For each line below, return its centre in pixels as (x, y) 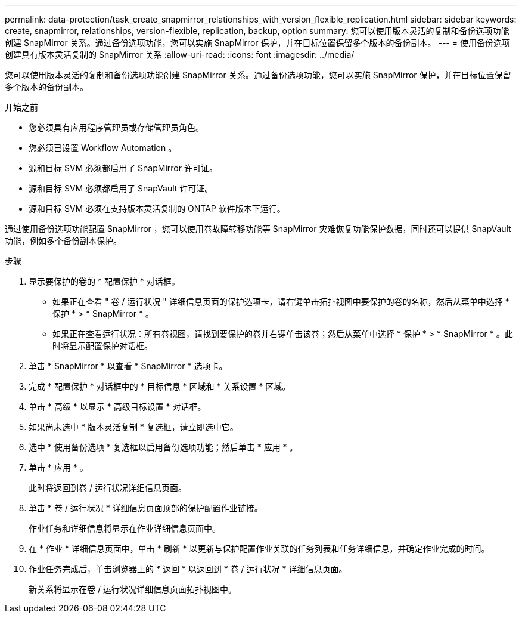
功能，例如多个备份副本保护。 (63, 241)
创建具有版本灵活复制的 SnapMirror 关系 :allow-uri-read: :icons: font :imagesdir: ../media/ (180, 55)
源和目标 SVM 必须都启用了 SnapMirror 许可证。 (123, 168)
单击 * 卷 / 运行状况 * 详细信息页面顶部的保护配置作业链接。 (146, 508)
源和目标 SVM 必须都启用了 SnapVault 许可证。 (121, 188)
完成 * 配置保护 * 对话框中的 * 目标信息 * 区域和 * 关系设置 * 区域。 (160, 386)
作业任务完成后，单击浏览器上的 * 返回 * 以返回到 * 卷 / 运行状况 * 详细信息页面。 (188, 569)
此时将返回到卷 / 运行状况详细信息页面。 (108, 488)
